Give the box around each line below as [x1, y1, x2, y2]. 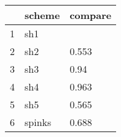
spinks [25, 115, 52, 129]
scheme [25, 8, 60, 22]
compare [69, 8, 112, 22]
